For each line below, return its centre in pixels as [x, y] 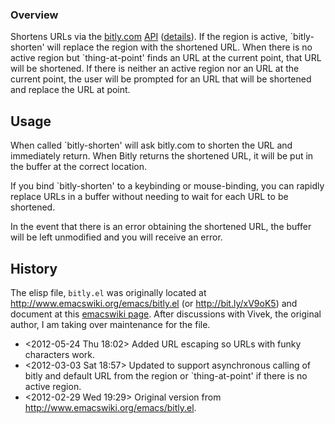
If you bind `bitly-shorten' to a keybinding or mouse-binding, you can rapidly [167, 186]
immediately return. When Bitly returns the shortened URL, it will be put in [162, 156]
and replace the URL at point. [70, 90]
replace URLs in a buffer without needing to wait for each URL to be [149, 197]
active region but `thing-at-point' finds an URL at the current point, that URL [166, 58]
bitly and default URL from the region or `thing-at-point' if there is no [166, 375]
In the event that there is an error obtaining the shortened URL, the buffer [161, 227]
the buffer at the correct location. [78, 167]
